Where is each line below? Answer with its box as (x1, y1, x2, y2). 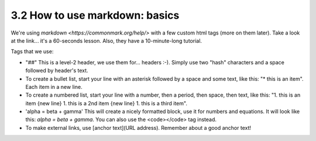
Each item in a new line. (25, 83, 83, 90)
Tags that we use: (11, 48, 54, 55)
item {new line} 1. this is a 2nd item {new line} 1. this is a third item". (25, 99, 187, 106)
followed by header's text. (25, 67, 88, 74)
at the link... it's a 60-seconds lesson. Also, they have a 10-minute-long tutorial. (11, 37, 202, 44)
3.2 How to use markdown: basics (11, 9, 180, 22)
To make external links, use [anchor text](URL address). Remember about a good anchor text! (25, 124, 252, 131)
